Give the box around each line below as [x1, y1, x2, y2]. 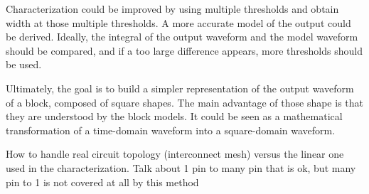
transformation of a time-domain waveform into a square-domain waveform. [6, 122, 336, 137]
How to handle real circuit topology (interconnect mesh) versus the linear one [6, 146, 344, 161]
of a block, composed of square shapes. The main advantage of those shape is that [6, 95, 363, 109]
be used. [6, 57, 42, 72]
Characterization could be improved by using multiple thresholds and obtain [6, 1, 339, 16]
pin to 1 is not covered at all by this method [6, 174, 199, 189]
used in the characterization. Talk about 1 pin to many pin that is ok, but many [6, 160, 356, 175]
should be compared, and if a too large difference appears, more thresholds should [6, 43, 363, 58]
